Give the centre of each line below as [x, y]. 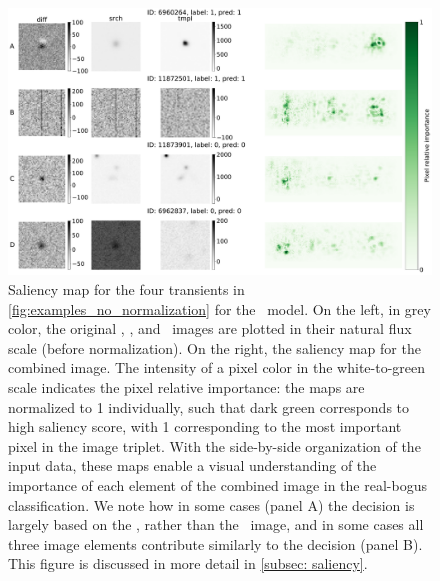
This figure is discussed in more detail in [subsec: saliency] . [188, 563]
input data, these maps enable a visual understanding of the [192, 465]
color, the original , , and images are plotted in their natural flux [210, 328]
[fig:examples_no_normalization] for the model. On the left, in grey [219, 308]
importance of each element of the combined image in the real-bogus [217, 485]
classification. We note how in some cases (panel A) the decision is [211, 504]
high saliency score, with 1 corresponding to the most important [205, 426]
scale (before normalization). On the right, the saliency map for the [214, 347]
